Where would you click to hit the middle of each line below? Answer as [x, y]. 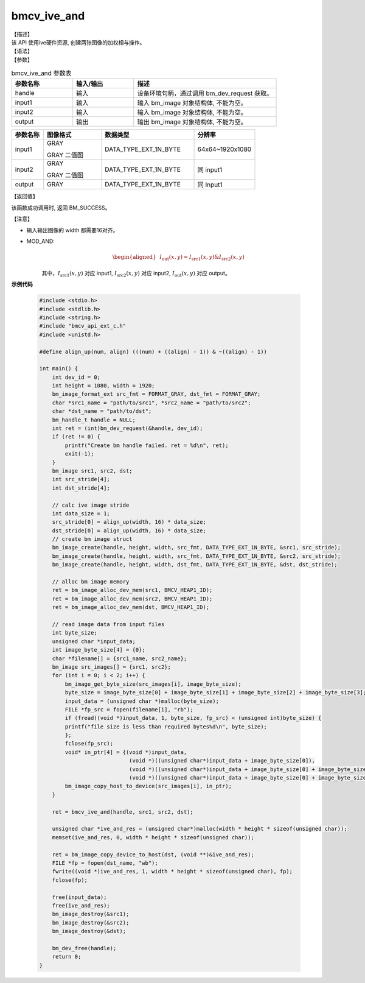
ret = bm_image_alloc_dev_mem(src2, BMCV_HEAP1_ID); [132, 599]
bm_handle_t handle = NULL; [94, 420]
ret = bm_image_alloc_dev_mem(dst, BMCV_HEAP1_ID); [131, 607]
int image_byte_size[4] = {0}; [99, 650]
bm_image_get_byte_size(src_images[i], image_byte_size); [153, 684]
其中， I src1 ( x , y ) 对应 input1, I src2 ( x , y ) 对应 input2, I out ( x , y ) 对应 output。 [136, 274]
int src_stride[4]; [81, 479]
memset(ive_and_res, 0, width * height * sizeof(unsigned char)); [153, 837]
